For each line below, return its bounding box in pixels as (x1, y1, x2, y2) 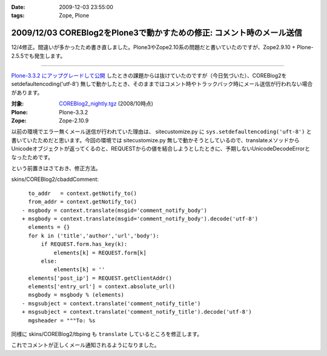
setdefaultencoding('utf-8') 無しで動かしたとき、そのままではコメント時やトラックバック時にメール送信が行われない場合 (11, 81, 313, 88)
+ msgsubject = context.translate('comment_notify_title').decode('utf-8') (22, 309, 252, 315)
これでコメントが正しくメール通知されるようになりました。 (11, 341, 160, 349)
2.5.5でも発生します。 (11, 52, 66, 59)
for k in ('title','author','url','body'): (28, 232, 160, 239)
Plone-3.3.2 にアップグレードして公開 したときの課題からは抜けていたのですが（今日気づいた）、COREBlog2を (11, 72, 287, 79)
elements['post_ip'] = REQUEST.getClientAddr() (28, 274, 173, 282)
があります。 (11, 88, 43, 96)
